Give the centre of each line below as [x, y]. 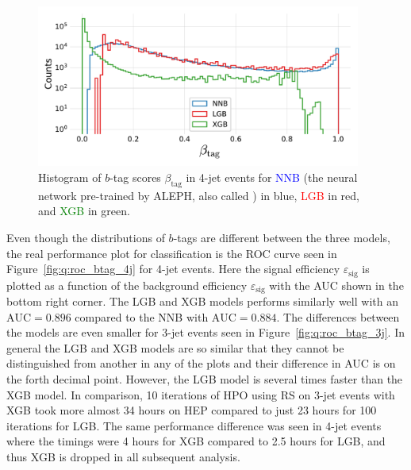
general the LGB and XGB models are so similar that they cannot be [175, 347]
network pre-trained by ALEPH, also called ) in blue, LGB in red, [199, 195]
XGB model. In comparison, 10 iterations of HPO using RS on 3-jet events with [201, 394]
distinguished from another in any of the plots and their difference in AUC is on [201, 363]
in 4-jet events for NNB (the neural [272, 177]
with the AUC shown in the [336, 285]
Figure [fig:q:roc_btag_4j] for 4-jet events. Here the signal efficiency [173, 269]
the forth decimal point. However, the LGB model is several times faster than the [205, 379]
